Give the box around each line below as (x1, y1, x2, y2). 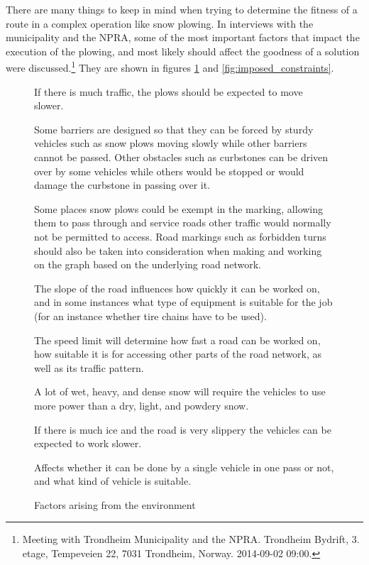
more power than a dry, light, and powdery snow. (34, 397, 249, 412)
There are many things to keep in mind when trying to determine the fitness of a (6, 2, 358, 16)
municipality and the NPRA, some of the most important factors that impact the (6, 30, 360, 45)
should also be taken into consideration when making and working (34, 243, 322, 258)
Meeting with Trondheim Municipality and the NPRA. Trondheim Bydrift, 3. (22, 532, 360, 547)
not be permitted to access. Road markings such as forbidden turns (34, 229, 326, 243)
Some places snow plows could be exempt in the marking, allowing (34, 201, 324, 216)
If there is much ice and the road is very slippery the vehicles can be (34, 422, 331, 437)
